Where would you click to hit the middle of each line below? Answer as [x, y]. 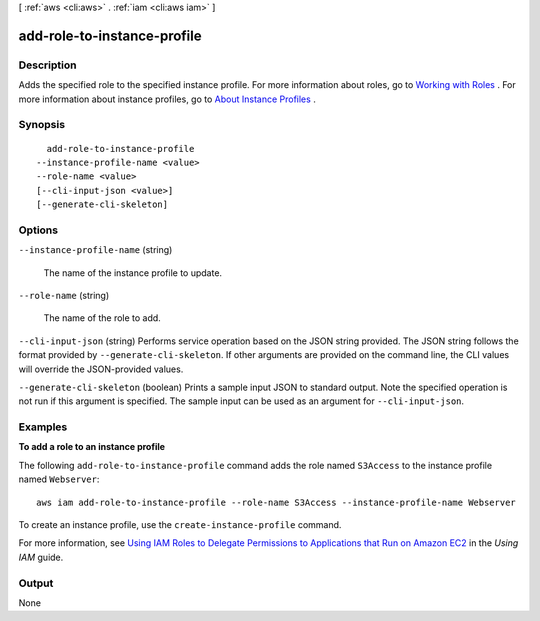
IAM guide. [41, 557]
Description [47, 65]
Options [38, 230]
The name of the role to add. [102, 318]
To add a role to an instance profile [91, 447]
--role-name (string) [64, 295]
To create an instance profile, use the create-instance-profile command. [180, 525]
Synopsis [41, 125]
